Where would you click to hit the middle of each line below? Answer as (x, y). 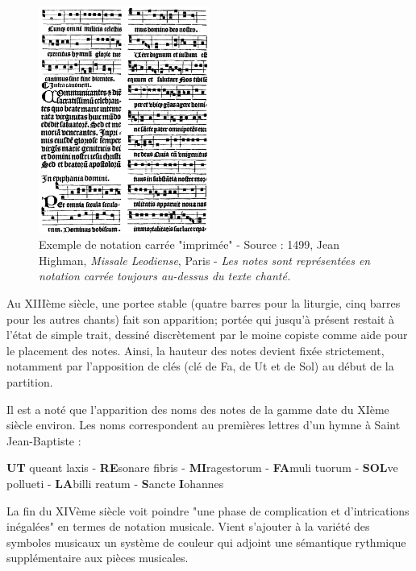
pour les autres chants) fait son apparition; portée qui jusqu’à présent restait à (201, 319)
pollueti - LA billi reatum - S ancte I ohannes (115, 483)
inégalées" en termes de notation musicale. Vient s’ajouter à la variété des (188, 526)
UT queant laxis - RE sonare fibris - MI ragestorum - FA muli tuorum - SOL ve (202, 468)
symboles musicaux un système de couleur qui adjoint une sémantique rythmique (206, 542)
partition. (30, 382)
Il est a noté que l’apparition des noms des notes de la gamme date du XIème (198, 409)
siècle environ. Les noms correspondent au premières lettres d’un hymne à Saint (204, 425)
